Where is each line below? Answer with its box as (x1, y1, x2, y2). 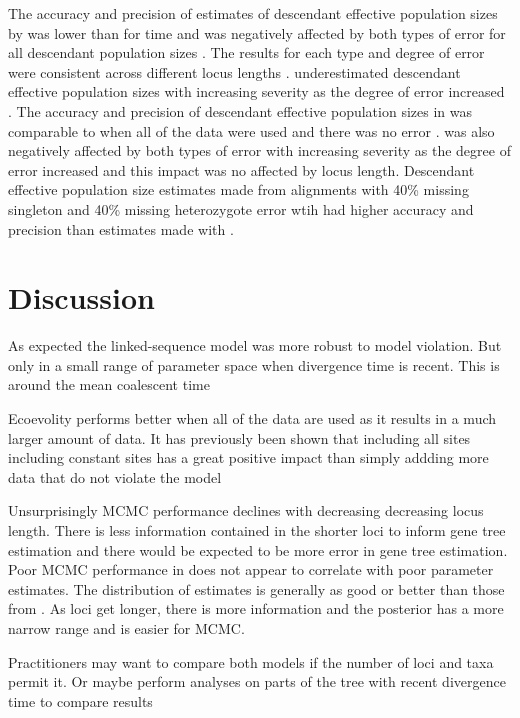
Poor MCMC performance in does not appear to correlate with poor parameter (8, 559, 494, 580)
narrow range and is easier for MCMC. (8, 617, 245, 638)
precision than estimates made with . (8, 218, 234, 239)
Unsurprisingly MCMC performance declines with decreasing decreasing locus (8, 500, 484, 521)
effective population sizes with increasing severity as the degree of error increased (8, 81, 505, 102)
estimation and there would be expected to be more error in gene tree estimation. (8, 539, 508, 560)
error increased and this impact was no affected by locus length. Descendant (8, 159, 475, 180)
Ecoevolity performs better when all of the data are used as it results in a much (8, 408, 497, 429)
